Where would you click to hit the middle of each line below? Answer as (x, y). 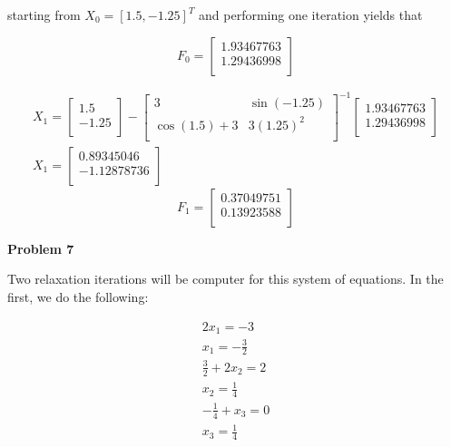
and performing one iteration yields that (311, 15)
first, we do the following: (78, 296)
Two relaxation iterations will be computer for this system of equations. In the (225, 279)
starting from (44, 15)
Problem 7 (41, 248)
